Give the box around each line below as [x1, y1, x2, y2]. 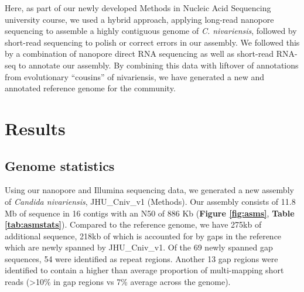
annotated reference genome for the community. [5, 82, 176, 94]
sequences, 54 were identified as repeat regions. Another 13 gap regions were [5, 252, 278, 264]
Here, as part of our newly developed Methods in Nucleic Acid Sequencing [5, 2, 271, 13]
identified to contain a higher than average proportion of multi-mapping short [5, 264, 284, 276]
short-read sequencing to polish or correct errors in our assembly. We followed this [5, 36, 300, 48]
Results [5, 116, 66, 140]
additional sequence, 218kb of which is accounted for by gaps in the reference [5, 229, 282, 242]
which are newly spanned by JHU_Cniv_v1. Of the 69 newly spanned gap [5, 241, 273, 253]
